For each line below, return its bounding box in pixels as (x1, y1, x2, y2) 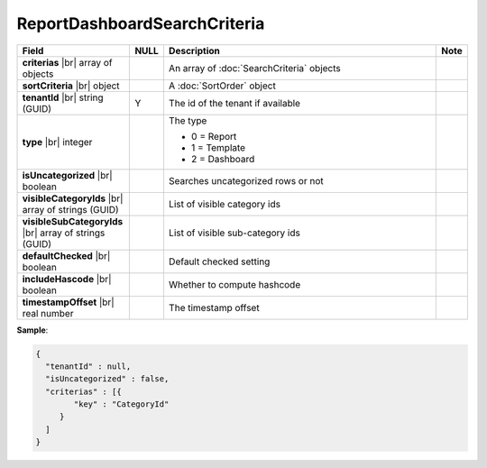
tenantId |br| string (22, 91, 104, 104)
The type (168, 114, 207, 126)
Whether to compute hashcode (168, 278, 301, 290)
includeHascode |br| (22, 272, 112, 285)
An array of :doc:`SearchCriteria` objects (168, 61, 342, 74)
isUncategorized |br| (22, 169, 113, 181)
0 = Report (190, 130, 237, 142)
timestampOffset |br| (22, 296, 115, 308)
